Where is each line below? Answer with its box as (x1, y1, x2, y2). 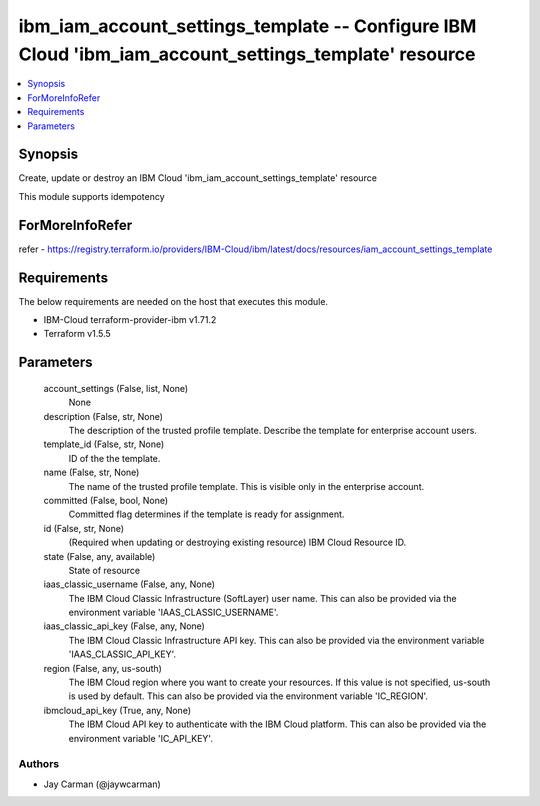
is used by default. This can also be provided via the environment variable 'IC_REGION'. (68, 690, 429, 702)
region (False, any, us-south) (43, 662, 162, 674)
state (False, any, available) (43, 550, 156, 562)
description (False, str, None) (43, 410, 164, 422)
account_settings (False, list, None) (43, 382, 189, 394)
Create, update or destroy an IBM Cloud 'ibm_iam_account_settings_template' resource (18, 172, 377, 184)
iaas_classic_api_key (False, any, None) (43, 620, 205, 632)
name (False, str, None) (43, 466, 140, 479)
